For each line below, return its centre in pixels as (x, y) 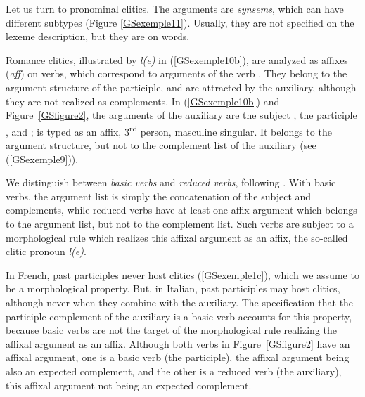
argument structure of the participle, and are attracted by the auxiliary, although (181, 87)
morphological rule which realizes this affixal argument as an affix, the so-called (177, 237)
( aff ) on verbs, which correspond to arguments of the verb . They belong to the (177, 73)
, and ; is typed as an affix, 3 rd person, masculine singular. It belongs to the (169, 130)
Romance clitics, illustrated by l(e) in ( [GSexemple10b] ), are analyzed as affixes (177, 59)
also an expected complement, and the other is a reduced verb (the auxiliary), (174, 371)
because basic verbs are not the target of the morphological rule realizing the (172, 330)
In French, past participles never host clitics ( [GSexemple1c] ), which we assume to (182, 274)
